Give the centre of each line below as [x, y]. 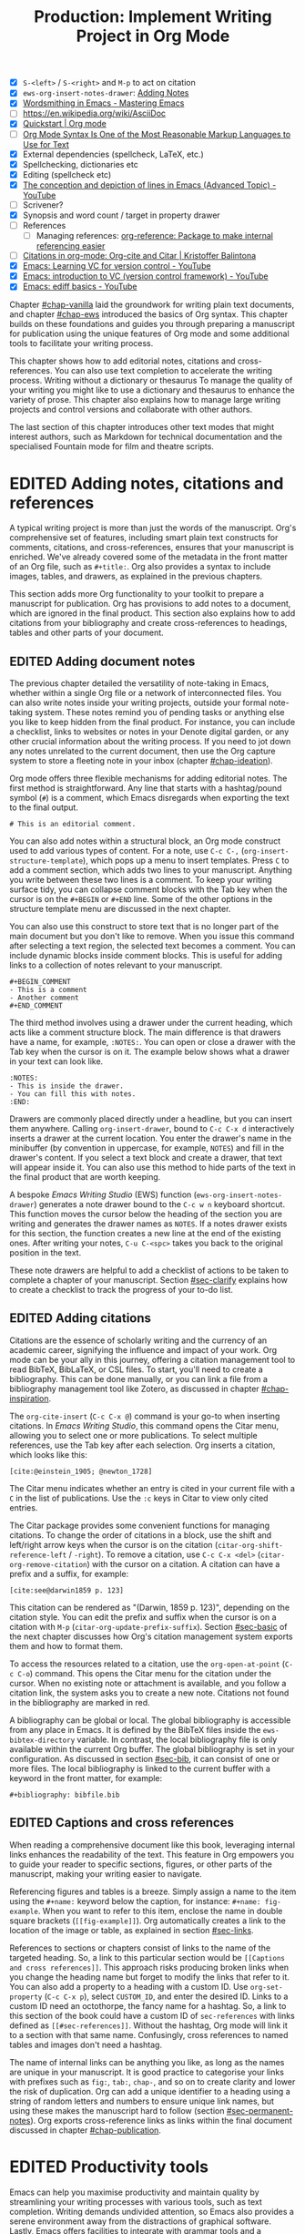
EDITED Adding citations [81, 1318]
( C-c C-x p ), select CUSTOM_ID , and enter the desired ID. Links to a [166, 1996]
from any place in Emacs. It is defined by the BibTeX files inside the [135, 1729]
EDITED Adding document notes [102, 661]
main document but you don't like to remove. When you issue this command [152, 937]
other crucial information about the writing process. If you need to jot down [150, 742]
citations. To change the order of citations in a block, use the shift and [141, 1535]
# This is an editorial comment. [73, 825]
